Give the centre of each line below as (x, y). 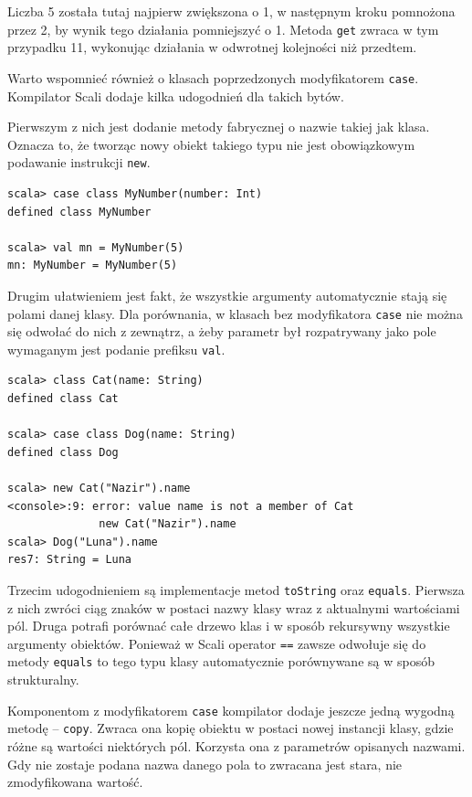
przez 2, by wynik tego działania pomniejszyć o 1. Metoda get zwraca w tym (223, 29)
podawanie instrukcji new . (79, 162)
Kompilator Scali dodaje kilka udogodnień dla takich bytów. (176, 96)
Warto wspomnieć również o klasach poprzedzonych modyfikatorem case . (213, 77)
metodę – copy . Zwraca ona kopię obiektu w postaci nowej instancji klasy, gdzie (231, 728)
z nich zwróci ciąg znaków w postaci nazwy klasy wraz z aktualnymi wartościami (234, 607)
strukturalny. (43, 680)
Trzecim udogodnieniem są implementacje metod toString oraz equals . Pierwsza (236, 589)
